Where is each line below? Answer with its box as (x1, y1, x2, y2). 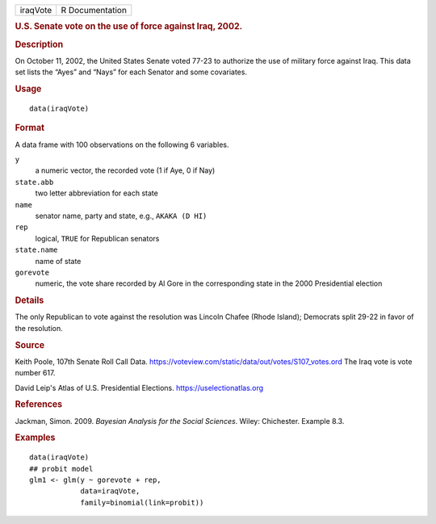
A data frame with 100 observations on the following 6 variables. (15, 140, 229, 149)
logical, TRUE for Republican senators (35, 233, 160, 243)
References (15, 399, 63, 410)
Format (15, 122, 44, 133)
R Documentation (61, 5, 127, 15)
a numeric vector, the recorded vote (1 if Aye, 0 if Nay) (35, 166, 216, 175)
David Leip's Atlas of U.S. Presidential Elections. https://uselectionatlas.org (15, 383, 264, 392)
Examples (15, 432, 56, 443)
